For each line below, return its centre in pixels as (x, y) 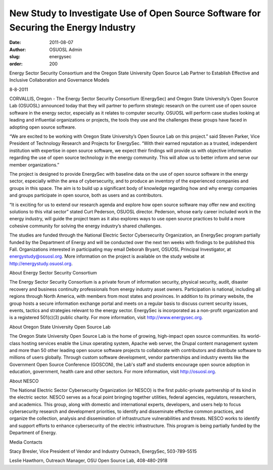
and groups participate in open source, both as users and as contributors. (86, 195)
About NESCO (24, 381)
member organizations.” (34, 165)
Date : (15, 43)
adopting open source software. (43, 127)
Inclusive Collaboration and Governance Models (59, 80)
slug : (15, 57)
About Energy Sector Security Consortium (53, 273)
